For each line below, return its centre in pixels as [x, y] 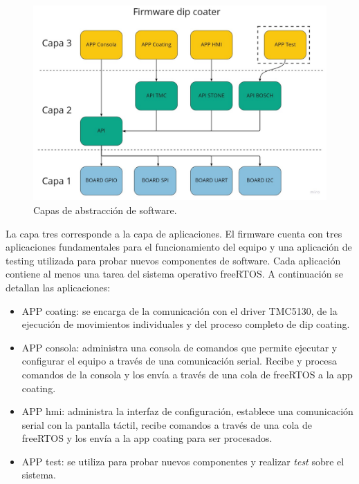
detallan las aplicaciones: [58, 287]
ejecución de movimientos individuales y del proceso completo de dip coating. [186, 324]
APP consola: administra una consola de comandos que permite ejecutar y [179, 347]
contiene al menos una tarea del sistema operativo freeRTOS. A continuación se [174, 274]
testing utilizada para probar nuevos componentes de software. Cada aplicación [173, 260]
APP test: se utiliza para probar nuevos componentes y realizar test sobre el [183, 461]
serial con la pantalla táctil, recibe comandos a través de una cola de [167, 424]
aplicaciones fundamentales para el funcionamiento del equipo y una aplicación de [179, 247]
